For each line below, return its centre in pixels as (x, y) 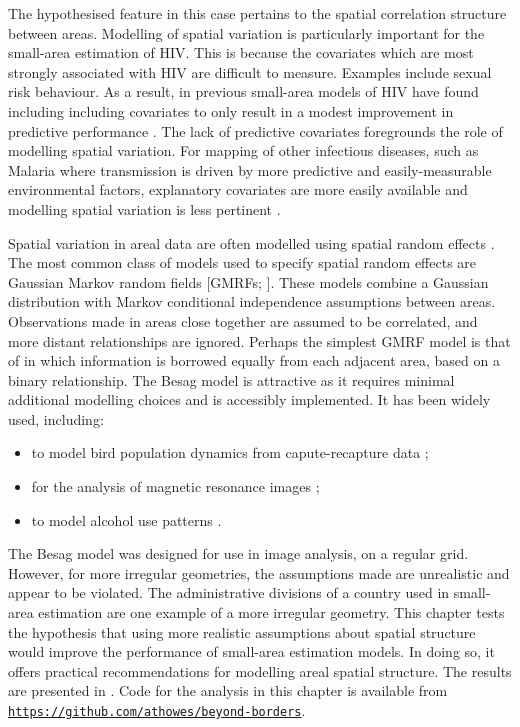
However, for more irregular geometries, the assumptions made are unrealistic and (259, 572)
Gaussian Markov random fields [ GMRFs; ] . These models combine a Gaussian (248, 281)
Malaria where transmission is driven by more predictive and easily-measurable (250, 169)
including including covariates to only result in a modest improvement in (231, 110)
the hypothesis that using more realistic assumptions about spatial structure (242, 631)
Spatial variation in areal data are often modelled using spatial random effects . (251, 242)
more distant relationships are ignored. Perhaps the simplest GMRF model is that (259, 340)
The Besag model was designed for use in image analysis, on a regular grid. (238, 553)
